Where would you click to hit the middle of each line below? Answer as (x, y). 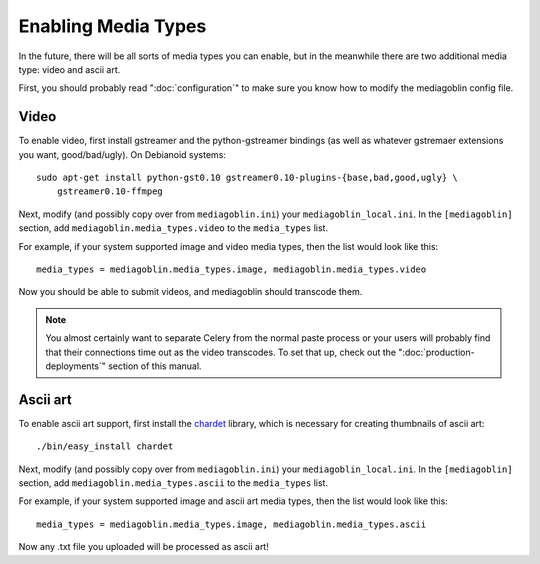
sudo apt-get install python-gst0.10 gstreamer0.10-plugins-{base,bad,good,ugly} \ (247, 178)
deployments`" (76, 366)
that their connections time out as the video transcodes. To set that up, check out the (221, 352)
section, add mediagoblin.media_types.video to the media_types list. (173, 228)
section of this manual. (155, 366)
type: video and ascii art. (69, 69)
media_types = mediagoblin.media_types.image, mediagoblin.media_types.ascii (231, 524)
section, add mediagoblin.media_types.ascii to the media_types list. (173, 483)
